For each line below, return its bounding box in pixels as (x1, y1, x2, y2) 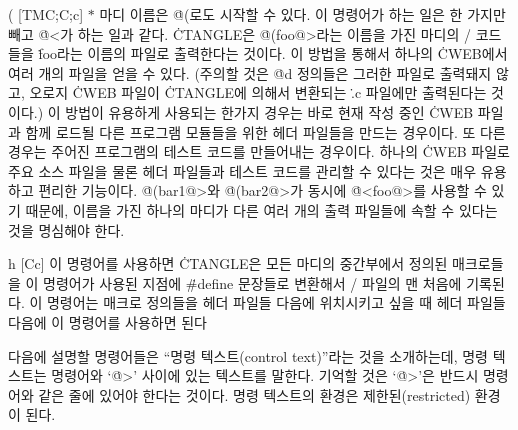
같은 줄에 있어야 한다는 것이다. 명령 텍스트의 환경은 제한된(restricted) (38, 384, 471, 405)
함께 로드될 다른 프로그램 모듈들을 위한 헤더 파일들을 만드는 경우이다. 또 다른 (25, 121, 506, 142)
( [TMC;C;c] (8, 4, 84, 24)
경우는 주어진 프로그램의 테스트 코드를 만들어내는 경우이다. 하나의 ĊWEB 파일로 (8, 141, 510, 162)
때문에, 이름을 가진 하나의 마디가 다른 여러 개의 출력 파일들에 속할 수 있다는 (25, 199, 498, 220)
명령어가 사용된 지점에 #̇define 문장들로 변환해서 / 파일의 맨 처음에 (43, 272, 462, 293)
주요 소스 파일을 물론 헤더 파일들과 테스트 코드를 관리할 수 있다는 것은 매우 (8, 160, 477, 181)
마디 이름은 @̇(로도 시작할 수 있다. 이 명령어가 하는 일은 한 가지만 (99, 4, 506, 24)
